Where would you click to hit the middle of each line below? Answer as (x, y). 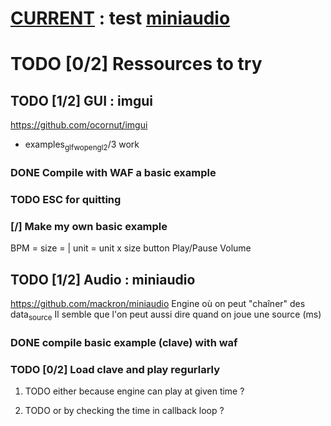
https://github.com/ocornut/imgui (79, 125)
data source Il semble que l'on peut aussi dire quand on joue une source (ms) (166, 315)
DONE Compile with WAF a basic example (113, 172)
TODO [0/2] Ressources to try (136, 64)
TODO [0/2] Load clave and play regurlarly (115, 369)
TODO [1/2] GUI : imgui (81, 100)
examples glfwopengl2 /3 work (82, 145)
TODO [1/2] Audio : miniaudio (103, 279)
